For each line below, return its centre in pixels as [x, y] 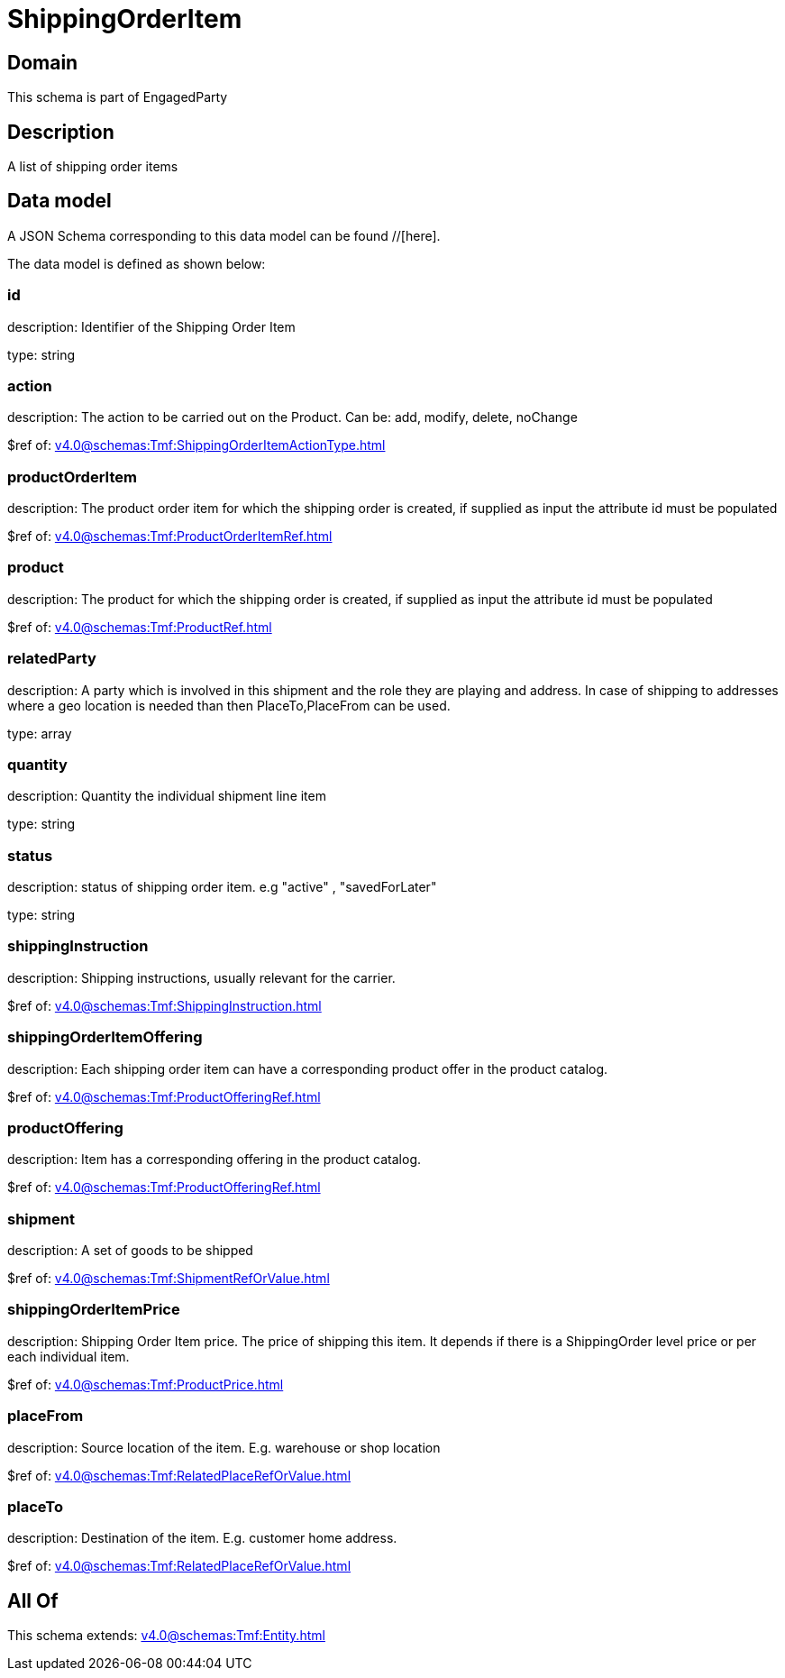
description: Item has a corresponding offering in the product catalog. [214, 1160]
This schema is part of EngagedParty [118, 97]
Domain [43, 62]
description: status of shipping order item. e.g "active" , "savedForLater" [222, 887]
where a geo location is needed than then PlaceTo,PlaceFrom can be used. [229, 705]
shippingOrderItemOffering [105, 1037]
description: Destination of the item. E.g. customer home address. [202, 1538]
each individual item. [68, 1356]
